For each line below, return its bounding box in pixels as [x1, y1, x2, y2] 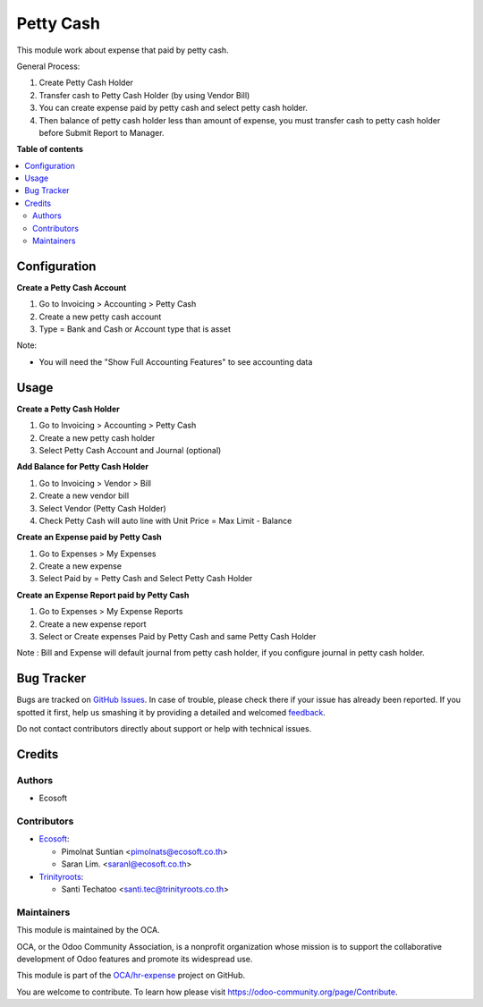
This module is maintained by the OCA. [16, 925, 160, 935]
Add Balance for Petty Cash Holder [16, 461, 149, 472]
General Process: [16, 61, 80, 72]
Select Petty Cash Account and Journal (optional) [38, 444, 222, 455]
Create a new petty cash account [38, 311, 162, 322]
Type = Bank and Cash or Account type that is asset [38, 324, 232, 334]
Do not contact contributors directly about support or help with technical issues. [16, 724, 312, 734]
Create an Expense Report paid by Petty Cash [16, 589, 190, 600]
